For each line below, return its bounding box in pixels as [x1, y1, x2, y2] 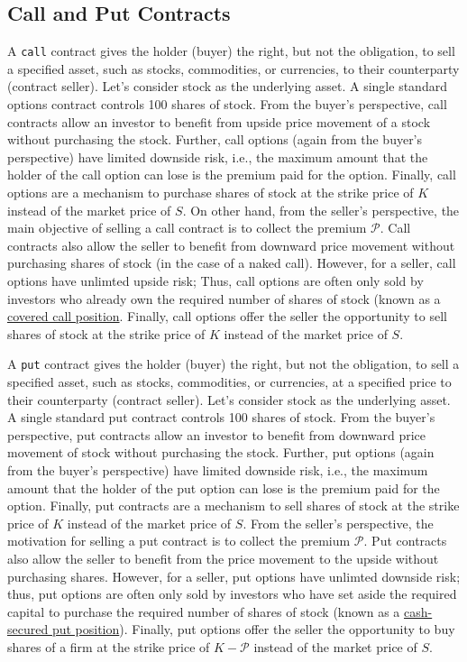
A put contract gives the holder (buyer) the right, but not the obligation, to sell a [7, 354, 460, 373]
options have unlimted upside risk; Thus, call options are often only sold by [7, 271, 424, 290]
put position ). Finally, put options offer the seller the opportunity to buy [51, 620, 455, 639]
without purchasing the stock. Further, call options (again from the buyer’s [7, 130, 423, 149]
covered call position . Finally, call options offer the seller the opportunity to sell [7, 307, 447, 326]
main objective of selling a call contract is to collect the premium [7, 218, 367, 237]
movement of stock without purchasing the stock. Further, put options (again [7, 443, 435, 462]
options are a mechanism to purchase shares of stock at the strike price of [7, 183, 414, 202]
